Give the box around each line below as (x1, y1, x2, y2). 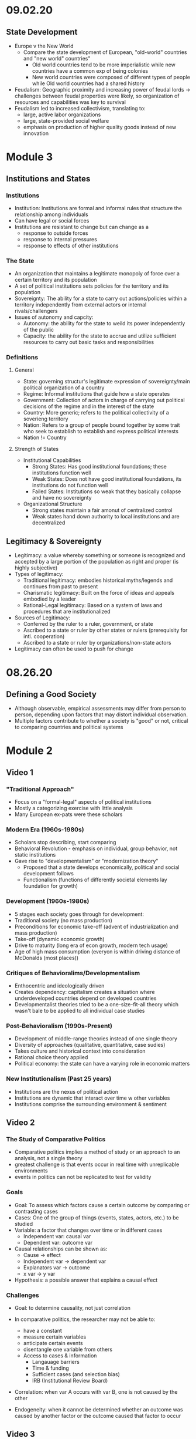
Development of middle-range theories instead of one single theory (14, 1035, 177, 1042)
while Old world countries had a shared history (32, 80, 145, 87)
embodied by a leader (23, 595, 77, 602)
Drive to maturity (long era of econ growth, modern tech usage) (14, 942, 168, 949)
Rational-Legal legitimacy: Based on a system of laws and (23, 602, 163, 609)
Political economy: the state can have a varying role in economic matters (14, 1060, 190, 1067)
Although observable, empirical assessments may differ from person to (14, 705, 186, 712)
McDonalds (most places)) (14, 954, 79, 961)
